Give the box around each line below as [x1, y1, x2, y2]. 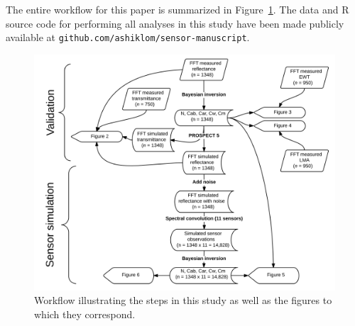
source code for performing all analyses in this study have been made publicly [6, 16, 344, 30]
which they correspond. [34, 306, 136, 321]
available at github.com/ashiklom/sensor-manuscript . [6, 30, 250, 45]
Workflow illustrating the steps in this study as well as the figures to [34, 293, 332, 308]
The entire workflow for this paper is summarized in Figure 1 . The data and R [6, 2, 349, 16]
